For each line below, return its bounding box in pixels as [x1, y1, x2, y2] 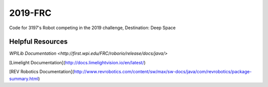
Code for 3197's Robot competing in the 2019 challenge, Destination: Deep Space [9, 25, 176, 31]
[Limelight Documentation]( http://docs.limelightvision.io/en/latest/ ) [9, 59, 146, 65]
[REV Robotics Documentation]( [9, 69, 74, 75]
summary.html [9, 76, 39, 82]
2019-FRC [9, 7, 52, 18]
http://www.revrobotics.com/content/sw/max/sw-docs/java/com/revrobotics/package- [73, 69, 252, 75]
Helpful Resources [9, 38, 68, 46]
